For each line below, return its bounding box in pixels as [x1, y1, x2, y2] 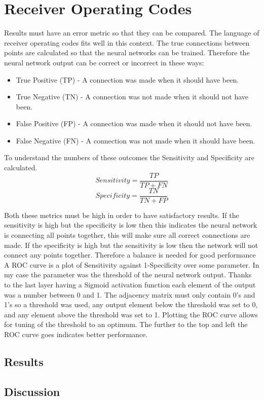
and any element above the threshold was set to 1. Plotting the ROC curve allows [4, 309, 258, 319]
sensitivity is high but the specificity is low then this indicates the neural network [4, 220, 257, 230]
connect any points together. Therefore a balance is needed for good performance [4, 249, 256, 260]
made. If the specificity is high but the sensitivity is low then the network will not [4, 239, 258, 250]
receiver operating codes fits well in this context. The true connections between [4, 37, 250, 48]
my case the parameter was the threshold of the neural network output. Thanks [4, 269, 252, 280]
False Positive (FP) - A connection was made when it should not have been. [16, 118, 252, 129]
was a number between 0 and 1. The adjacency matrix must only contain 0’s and [4, 289, 255, 300]
